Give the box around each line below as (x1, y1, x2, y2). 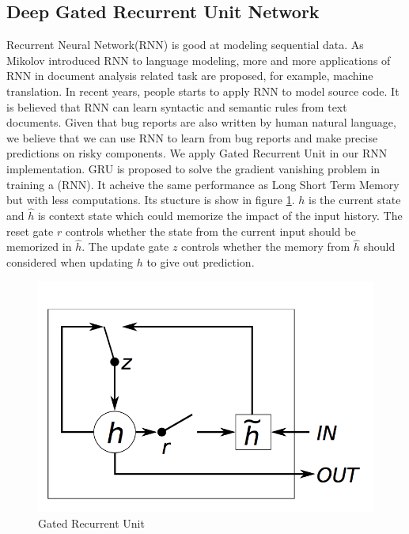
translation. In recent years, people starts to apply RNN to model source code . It (6, 82, 400, 99)
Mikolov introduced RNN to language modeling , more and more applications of (6, 51, 391, 68)
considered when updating (6, 253, 133, 270)
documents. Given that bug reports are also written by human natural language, (6, 114, 396, 131)
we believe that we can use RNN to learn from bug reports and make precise (6, 129, 378, 146)
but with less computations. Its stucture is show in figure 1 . (6, 191, 295, 208)
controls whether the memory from (181, 238, 350, 255)
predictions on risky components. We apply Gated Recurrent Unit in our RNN (6, 145, 388, 161)
